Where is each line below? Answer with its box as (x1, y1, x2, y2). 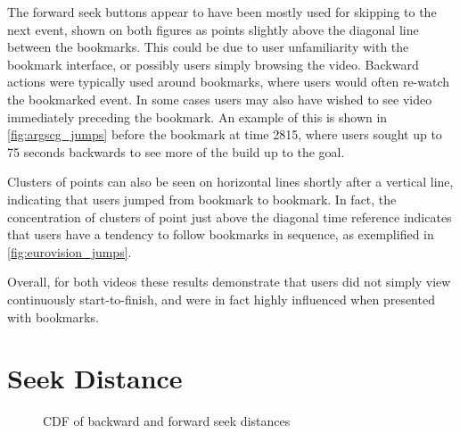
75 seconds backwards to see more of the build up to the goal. (7, 142, 345, 161)
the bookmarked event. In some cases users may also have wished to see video (7, 89, 432, 108)
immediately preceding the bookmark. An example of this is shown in (7, 107, 388, 126)
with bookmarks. (7, 307, 99, 326)
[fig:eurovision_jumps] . (7, 242, 132, 261)
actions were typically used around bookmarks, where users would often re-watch (7, 72, 450, 91)
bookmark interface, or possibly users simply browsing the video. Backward (7, 54, 419, 73)
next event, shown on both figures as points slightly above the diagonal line (7, 20, 419, 38)
